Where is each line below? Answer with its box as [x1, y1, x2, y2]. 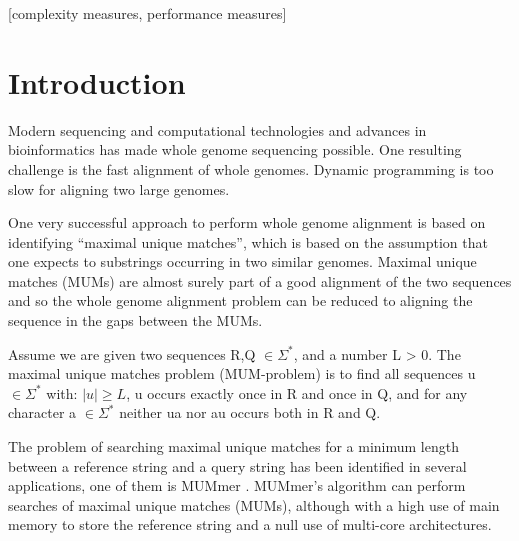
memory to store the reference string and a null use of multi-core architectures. [8, 514, 492, 535]
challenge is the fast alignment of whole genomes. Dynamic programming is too [8, 158, 494, 179]
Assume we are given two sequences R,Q [8, 343, 256, 364]
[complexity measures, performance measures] [8, 3, 287, 23]
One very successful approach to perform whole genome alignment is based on [8, 212, 486, 233]
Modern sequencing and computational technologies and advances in [8, 119, 427, 140]
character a [8, 402, 77, 423]
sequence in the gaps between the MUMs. [8, 310, 263, 331]
